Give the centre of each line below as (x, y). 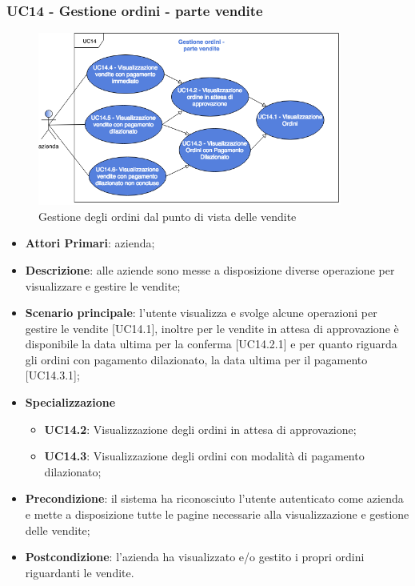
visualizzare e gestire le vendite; (103, 285)
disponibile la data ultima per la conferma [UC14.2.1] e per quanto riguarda (211, 344)
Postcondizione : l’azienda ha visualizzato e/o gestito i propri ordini (195, 557)
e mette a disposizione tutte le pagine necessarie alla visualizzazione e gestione (217, 514)
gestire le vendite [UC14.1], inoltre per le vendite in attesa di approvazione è (212, 328)
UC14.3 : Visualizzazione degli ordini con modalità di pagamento (204, 456)
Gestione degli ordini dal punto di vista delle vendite (168, 216)
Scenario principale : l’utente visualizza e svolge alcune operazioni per (201, 313)
